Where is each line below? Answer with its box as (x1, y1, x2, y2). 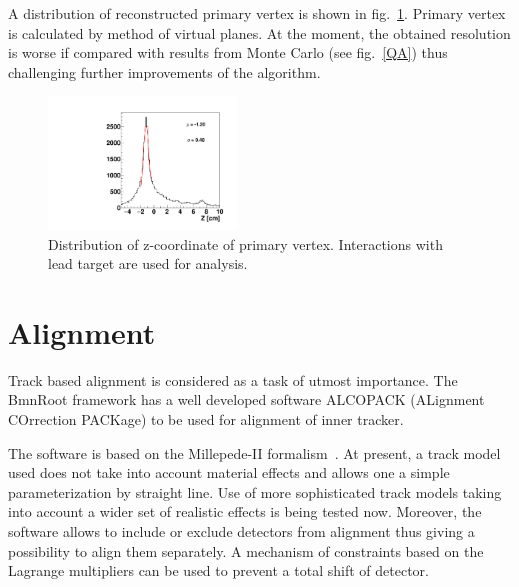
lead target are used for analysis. (48, 253, 248, 274)
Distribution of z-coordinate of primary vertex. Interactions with (48, 233, 443, 254)
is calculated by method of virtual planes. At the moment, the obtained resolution (8, 22, 511, 43)
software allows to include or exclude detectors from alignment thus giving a (8, 520, 475, 541)
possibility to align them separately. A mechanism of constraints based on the (8, 540, 484, 561)
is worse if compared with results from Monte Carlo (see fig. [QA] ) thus (8, 42, 448, 63)
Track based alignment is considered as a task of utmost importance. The (8, 369, 458, 390)
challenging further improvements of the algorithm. (8, 61, 321, 82)
